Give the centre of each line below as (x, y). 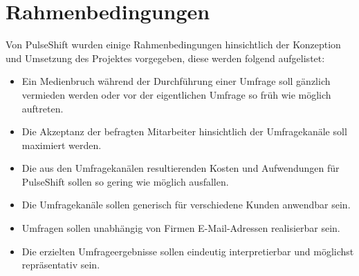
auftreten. (43, 108)
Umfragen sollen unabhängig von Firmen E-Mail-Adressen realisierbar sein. (181, 228)
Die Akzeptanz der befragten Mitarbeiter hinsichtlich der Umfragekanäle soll (184, 131)
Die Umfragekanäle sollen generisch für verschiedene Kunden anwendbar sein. (186, 205)
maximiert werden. (62, 145)
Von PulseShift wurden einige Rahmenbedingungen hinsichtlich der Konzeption (173, 45)
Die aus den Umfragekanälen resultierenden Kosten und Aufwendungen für (181, 168)
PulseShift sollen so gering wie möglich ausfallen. (125, 181)
